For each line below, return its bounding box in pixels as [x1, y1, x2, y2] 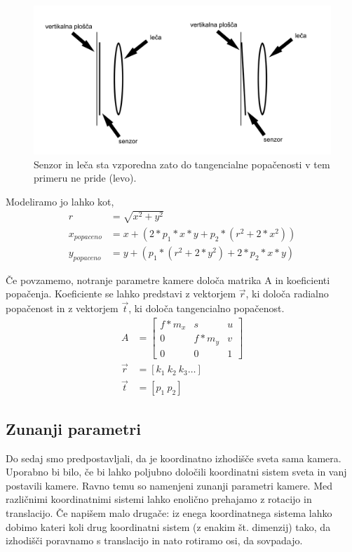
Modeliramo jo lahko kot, [6, 194, 114, 208]
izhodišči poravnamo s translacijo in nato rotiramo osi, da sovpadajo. [6, 533, 303, 548]
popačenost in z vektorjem [6, 301, 119, 316]
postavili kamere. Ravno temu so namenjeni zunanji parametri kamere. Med [6, 478, 333, 492]
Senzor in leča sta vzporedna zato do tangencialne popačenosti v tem [34, 156, 330, 171]
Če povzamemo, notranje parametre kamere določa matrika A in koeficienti [6, 272, 330, 287]
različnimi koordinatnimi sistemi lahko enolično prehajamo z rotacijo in [6, 492, 312, 506]
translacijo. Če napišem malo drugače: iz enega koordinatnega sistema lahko [6, 505, 332, 520]
